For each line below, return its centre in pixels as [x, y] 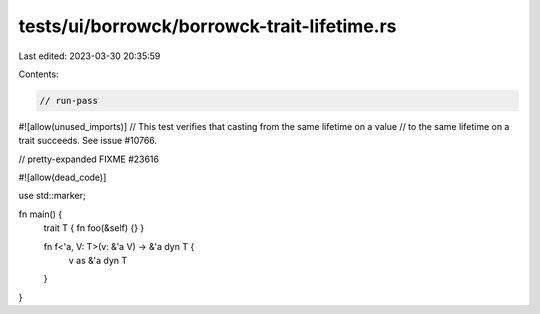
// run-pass [69, 100]
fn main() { [40, 214]
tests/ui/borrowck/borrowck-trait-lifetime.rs [207, 26]
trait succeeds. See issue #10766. [88, 141]
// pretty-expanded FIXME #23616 [89, 159]
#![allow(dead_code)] [62, 177]
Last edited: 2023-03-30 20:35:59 [89, 56]
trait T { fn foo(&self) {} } [94, 228]
